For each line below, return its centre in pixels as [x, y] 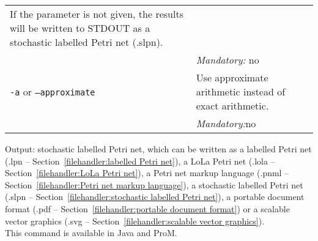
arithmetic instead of [241, 91]
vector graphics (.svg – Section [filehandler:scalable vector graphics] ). [135, 221]
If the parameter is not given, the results [97, 14]
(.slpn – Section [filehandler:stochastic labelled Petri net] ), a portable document [155, 197]
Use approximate [232, 77]
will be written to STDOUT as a [80, 28]
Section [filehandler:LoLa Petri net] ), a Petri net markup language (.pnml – [147, 173]
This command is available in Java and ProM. [91, 233]
